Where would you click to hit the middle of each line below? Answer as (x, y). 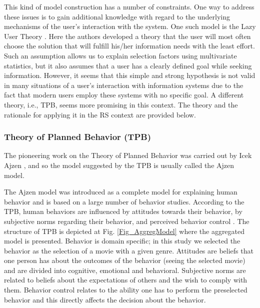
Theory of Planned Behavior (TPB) (78, 137)
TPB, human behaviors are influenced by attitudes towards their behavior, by (123, 211)
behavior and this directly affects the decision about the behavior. (105, 299)
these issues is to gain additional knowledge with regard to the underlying (117, 16)
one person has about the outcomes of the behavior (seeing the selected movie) (125, 260)
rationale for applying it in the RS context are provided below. (100, 114)
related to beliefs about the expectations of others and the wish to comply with (126, 280)
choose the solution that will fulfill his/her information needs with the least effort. (129, 46)
